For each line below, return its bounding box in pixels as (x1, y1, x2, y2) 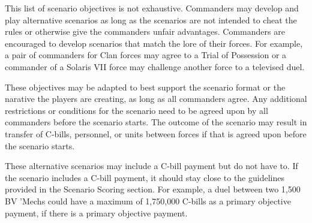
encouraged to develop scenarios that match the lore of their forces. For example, (5, 37, 303, 49)
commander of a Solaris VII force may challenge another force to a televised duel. (5, 60, 305, 73)
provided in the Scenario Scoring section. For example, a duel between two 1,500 (5, 183, 301, 195)
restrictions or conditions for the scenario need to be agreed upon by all (5, 104, 268, 116)
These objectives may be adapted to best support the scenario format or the (5, 80, 286, 93)
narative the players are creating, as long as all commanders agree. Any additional (5, 92, 307, 105)
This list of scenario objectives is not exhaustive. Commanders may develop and (5, 2, 299, 14)
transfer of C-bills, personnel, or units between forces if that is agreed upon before (5, 127, 307, 140)
